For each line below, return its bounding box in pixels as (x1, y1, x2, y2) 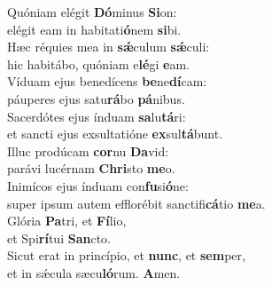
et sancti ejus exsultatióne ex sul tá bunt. (7, 124, 223, 143)
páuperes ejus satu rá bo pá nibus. (7, 89, 185, 107)
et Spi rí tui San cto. (7, 228, 111, 247)
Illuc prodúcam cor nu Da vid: (7, 141, 169, 160)
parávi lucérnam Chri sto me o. (7, 159, 175, 178)
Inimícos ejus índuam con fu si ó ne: (7, 176, 189, 194)
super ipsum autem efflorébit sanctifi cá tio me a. (7, 194, 266, 212)
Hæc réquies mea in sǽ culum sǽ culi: (7, 37, 210, 56)
